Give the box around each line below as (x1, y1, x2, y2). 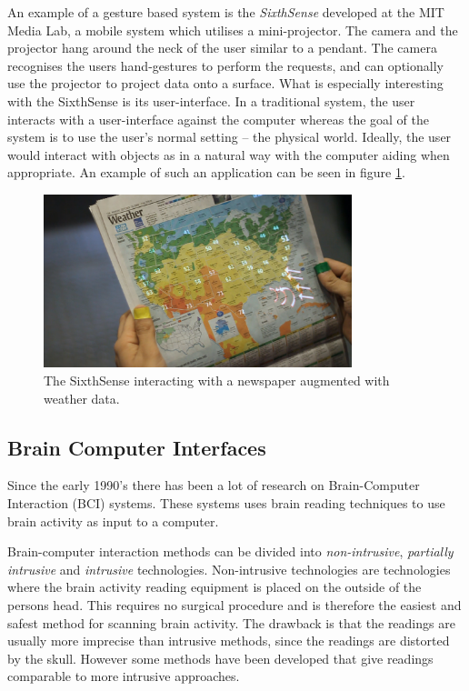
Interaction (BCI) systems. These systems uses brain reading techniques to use (7, 493, 445, 512)
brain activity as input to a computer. (7, 511, 219, 530)
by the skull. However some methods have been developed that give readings (7, 648, 434, 667)
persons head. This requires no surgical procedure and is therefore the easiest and (7, 595, 462, 614)
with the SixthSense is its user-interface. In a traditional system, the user (7, 91, 415, 110)
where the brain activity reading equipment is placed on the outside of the (7, 577, 422, 596)
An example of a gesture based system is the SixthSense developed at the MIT (7, 3, 444, 21)
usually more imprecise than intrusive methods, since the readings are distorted (7, 631, 450, 650)
